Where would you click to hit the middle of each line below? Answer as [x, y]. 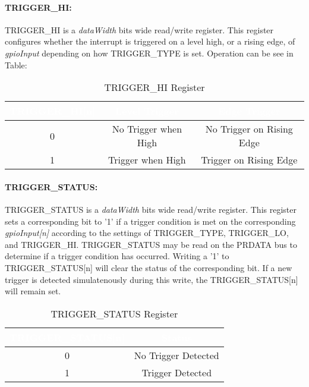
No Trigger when [147, 129]
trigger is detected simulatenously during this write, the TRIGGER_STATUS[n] [152, 279]
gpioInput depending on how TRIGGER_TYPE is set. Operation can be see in [149, 53]
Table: [16, 64]
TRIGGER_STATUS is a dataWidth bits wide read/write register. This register [151, 209]
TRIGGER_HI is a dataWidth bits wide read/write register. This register [139, 29]
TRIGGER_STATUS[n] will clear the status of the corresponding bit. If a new [149, 267]
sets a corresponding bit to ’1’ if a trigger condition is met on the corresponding [150, 221]
